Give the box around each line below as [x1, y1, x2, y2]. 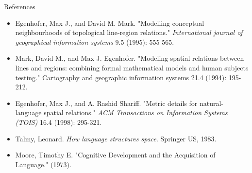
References [4, 1, 35, 11]
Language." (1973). [15, 159, 71, 169]
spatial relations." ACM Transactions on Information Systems [44, 107, 228, 118]
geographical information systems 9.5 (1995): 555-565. [15, 36, 174, 47]
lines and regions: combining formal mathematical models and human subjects [15, 62, 249, 72]
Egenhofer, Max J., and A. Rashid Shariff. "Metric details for [15, 98, 198, 108]
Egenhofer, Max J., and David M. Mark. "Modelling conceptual [15, 17, 204, 28]
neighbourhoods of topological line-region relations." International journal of [15, 27, 243, 37]
